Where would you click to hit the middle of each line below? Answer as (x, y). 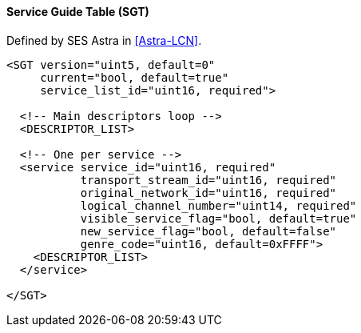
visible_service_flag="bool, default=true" (218, 218)
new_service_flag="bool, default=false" (208, 231)
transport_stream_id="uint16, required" (208, 180)
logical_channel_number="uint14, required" (218, 205)
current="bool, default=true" (135, 77)
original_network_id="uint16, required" (208, 193)
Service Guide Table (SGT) (78, 12)
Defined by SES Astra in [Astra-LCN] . (104, 40)
